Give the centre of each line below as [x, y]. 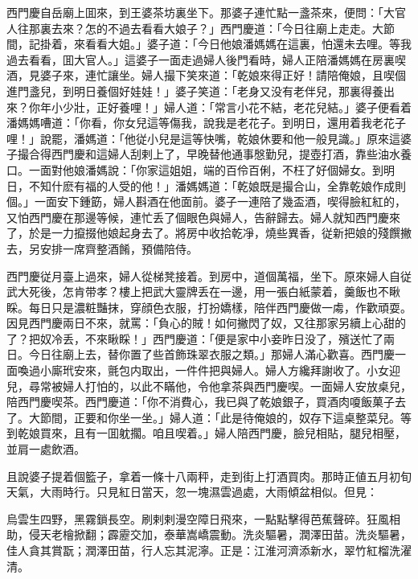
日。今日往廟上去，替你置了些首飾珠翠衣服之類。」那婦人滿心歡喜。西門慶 [201, 354]
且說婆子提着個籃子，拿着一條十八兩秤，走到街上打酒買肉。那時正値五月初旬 [209, 476]
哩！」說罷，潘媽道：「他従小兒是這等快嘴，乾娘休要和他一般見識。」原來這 [203, 138]
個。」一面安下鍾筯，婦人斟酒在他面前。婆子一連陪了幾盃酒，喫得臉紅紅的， [206, 201]
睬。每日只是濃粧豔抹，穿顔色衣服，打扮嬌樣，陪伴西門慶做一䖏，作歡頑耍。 [209, 307]
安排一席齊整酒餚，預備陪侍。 [119, 248]
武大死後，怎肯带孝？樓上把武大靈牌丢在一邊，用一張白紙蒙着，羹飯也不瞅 [203, 292]
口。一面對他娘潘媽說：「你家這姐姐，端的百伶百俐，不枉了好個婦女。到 [195, 169]
